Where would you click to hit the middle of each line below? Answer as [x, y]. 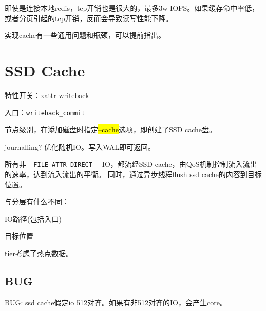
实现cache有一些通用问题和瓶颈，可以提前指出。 [85, 35]
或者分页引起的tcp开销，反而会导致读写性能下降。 [89, 18]
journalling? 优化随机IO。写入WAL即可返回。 [80, 147]
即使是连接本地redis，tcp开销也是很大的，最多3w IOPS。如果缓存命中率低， [132, 8]
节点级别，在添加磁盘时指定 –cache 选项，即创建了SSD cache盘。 [111, 130]
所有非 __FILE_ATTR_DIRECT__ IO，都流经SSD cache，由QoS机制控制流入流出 [131, 164]
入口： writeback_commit [45, 112]
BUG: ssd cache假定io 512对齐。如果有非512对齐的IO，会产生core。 [116, 302]
